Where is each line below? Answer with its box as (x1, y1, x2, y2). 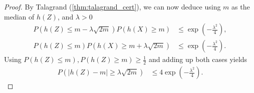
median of (4, 11, 35, 21)
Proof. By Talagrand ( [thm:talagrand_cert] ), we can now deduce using (4, 1, 221, 11)
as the (231, 1, 250, 11)
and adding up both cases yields (148, 54, 247, 64)
